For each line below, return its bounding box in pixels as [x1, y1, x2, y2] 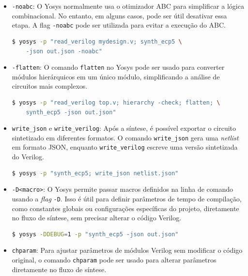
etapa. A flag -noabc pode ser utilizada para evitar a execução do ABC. [12, 20, 226, 30]
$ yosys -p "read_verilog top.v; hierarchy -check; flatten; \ [12, 99, 220, 106]
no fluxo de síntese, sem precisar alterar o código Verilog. [12, 213, 182, 223]
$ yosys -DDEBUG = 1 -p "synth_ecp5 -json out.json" [12, 230, 179, 238]
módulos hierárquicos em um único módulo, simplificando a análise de [12, 71, 220, 81]
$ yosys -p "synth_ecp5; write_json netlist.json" [12, 169, 179, 177]
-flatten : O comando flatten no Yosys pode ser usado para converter [12, 62, 225, 72]
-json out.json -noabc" [26, 47, 102, 55]
